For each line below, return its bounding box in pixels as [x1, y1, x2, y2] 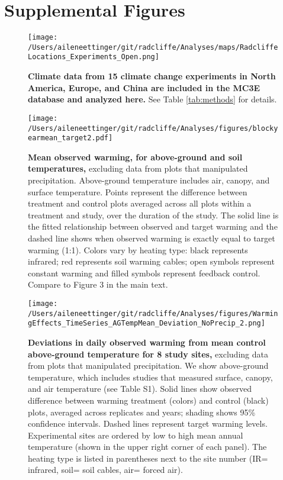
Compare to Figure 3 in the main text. [28, 278, 168, 291]
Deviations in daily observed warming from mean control [28, 336, 266, 348]
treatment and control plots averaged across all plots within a [28, 197, 252, 210]
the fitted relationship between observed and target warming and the [28, 220, 278, 233]
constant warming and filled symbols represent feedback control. [28, 266, 261, 279]
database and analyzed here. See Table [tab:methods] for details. [28, 93, 277, 105]
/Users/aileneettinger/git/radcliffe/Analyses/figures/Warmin [28, 309, 278, 318]
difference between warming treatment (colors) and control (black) [28, 394, 269, 406]
